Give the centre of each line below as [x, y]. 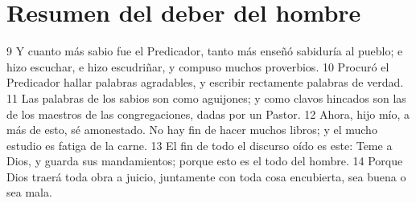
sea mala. [29, 192]
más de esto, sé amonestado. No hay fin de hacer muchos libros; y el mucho [192, 130]
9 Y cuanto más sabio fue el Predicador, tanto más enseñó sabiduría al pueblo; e [205, 51]
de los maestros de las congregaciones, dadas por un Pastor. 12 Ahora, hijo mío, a [208, 114]
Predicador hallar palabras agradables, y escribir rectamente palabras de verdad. [205, 82]
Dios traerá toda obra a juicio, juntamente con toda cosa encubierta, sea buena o [206, 176]
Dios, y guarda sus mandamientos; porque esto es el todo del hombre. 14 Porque [205, 161]
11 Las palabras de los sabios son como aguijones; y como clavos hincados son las [206, 97]
